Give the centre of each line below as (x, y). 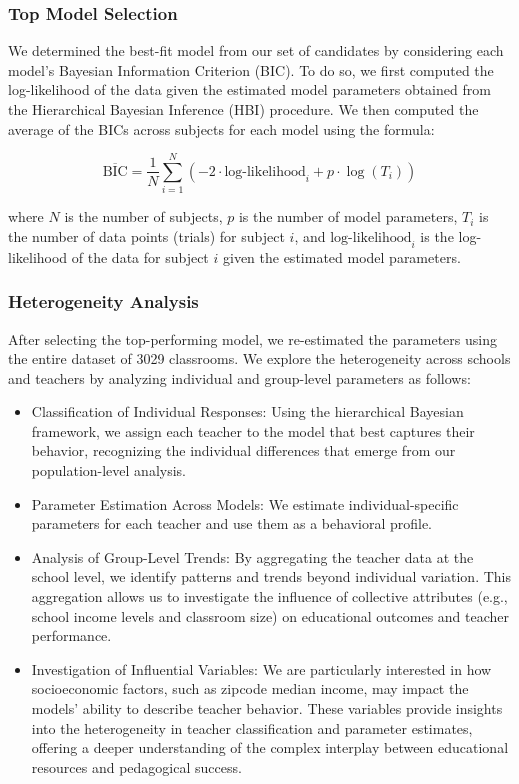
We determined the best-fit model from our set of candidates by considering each (256, 50)
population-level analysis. (108, 470)
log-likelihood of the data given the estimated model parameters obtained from (249, 89)
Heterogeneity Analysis (103, 301)
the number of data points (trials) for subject (146, 235)
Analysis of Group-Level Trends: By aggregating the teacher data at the (252, 556)
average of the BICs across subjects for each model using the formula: (221, 128)
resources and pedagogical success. (136, 766)
